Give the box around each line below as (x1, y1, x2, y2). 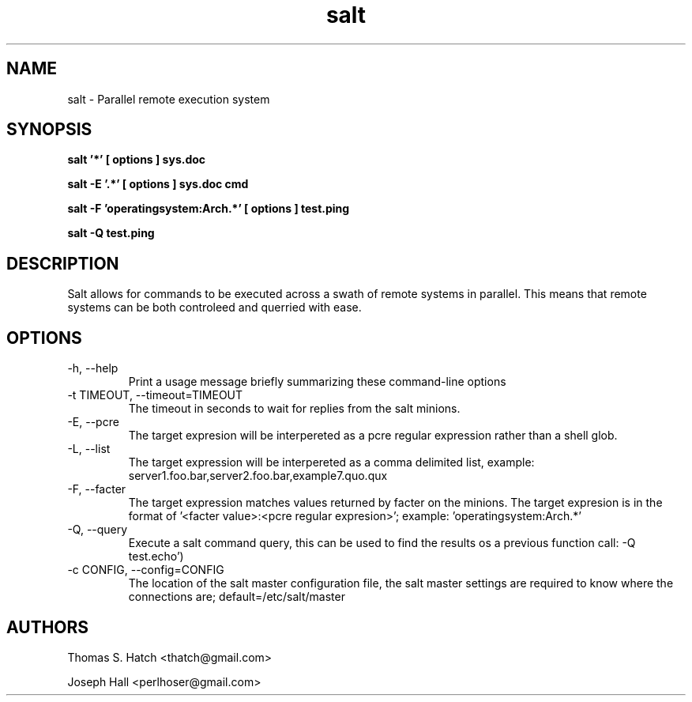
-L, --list (67, 442, 111, 456)
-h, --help (67, 361, 118, 376)
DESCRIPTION (6, 253, 119, 274)
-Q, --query (67, 523, 128, 537)
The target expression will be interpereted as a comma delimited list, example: (128, 455, 535, 470)
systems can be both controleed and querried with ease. (67, 300, 362, 315)
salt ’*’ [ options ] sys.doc (67, 153, 206, 167)
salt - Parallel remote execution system (67, 92, 270, 106)
